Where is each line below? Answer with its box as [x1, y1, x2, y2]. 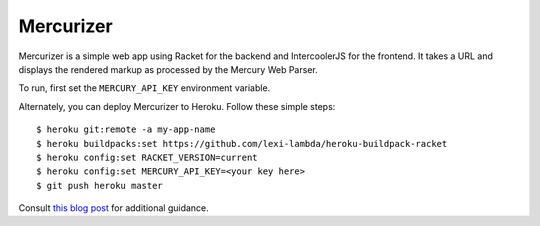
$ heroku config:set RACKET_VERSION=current [36, 151, 259, 163]
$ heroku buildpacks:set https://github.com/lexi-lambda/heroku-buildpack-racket [36, 138, 448, 149]
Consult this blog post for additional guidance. [18, 202, 209, 214]
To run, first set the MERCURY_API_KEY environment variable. [18, 82, 271, 94]
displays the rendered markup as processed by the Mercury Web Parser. [18, 63, 319, 75]
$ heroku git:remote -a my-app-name [36, 124, 216, 135]
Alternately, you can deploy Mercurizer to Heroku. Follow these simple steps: [18, 100, 336, 112]
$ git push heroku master [36, 180, 164, 191]
